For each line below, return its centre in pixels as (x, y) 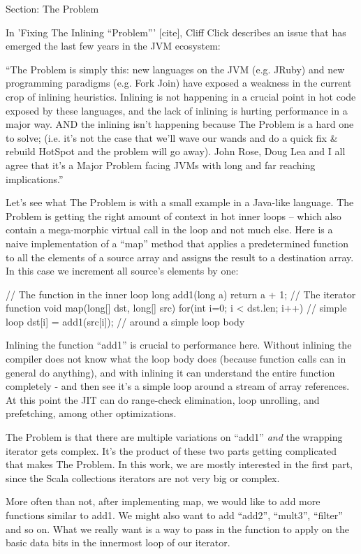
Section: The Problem (52, 8)
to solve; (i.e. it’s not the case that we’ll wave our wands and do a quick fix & (172, 137)
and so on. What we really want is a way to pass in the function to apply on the (177, 529)
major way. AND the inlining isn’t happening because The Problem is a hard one (180, 124)
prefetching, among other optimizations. (91, 413)
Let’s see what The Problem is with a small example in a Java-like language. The (180, 202)
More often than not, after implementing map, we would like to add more (163, 501)
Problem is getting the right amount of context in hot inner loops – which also (174, 216)
